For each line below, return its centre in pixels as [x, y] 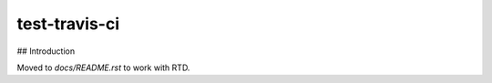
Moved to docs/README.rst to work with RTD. [103, 67]
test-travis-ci [68, 24]
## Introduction [46, 51]
